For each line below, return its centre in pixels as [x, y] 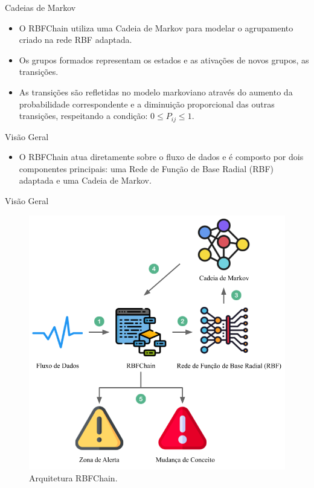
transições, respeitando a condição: [83, 116]
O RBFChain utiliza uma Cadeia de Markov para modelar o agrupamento [156, 27]
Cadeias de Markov [40, 7]
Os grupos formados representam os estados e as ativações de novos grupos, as [164, 59]
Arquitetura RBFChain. [73, 477]
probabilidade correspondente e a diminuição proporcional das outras [147, 104]
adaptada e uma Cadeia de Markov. [85, 180]
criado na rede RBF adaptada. [75, 40]
